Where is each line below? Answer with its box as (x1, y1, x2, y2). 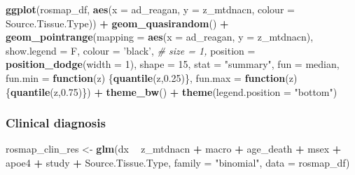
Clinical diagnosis (6, 114, 106, 132)
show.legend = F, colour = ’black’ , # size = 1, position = (6, 43, 256, 57)
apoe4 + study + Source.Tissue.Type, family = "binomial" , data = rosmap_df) (6, 155, 350, 169)
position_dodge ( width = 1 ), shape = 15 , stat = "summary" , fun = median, (6, 57, 340, 71)
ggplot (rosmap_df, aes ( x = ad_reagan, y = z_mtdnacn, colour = (6, 2, 295, 16)
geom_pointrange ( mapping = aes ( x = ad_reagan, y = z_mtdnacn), (6, 29, 314, 44)
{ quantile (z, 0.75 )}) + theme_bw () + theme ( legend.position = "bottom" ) (6, 84, 337, 99)
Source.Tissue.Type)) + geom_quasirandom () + (6, 15, 229, 30)
